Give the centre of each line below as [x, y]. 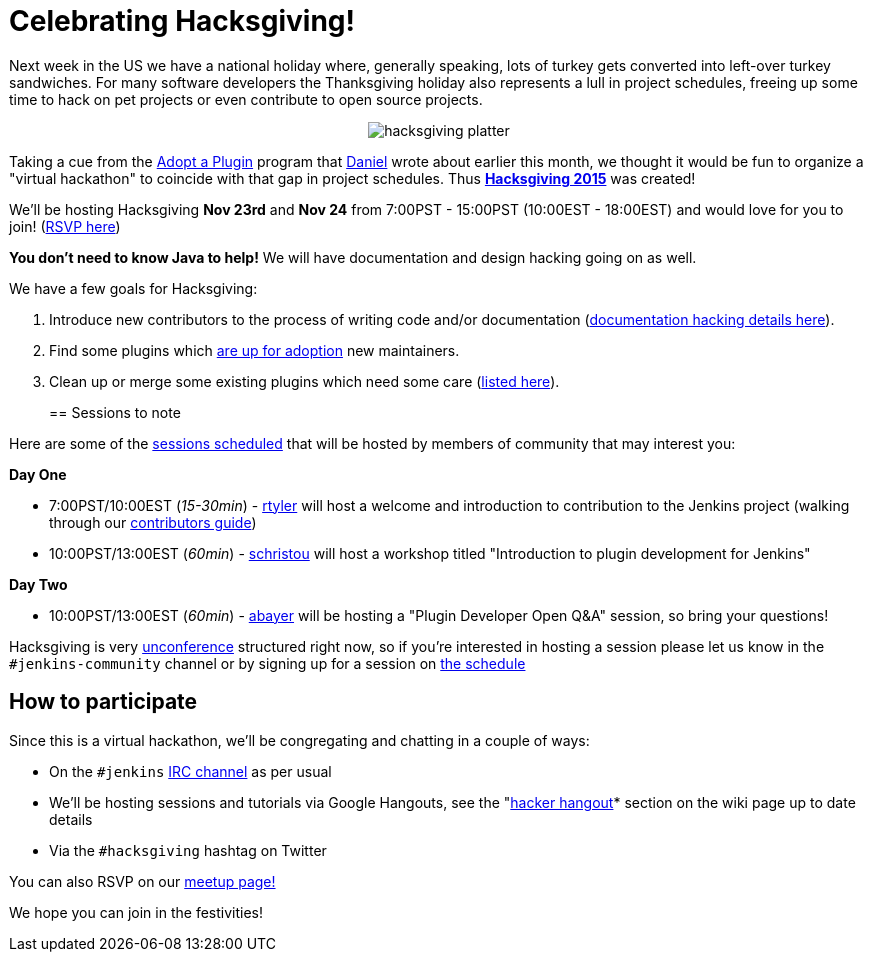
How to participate [103, 702]
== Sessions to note [115, 412]
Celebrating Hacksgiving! [182, 21]
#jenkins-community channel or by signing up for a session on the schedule [267, 663]
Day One [38, 474]
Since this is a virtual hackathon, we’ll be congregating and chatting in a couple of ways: [299, 740]
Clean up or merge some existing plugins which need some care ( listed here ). [304, 381]
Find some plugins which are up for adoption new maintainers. [254, 350]
